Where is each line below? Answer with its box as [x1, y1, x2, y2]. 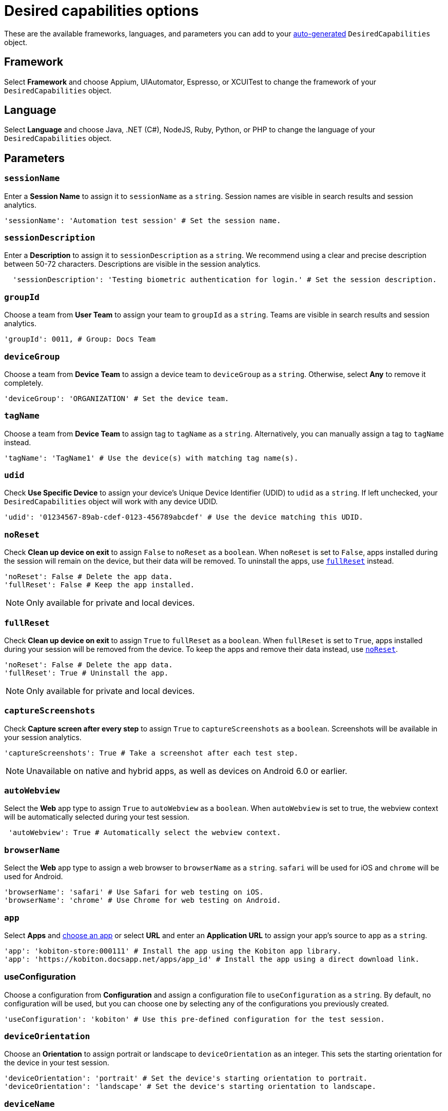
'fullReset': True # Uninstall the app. [4, 668, 169, 677]
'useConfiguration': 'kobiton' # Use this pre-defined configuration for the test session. [4, 1015, 385, 1023]
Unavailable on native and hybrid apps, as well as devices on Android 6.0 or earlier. [26, 765, 347, 776]
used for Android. [4, 872, 63, 881]
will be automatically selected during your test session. [4, 812, 190, 822]
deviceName [4, 1099, 55, 1109]
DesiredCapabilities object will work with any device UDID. [4, 497, 218, 506]
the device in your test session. [4, 1058, 109, 1067]
